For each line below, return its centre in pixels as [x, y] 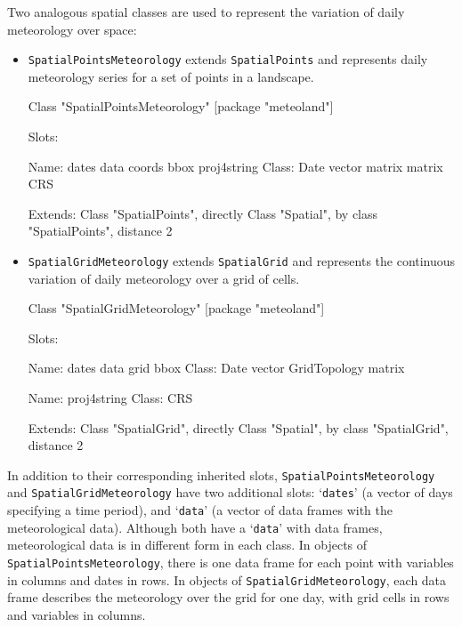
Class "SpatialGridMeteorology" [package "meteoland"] [176, 308]
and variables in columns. [77, 614]
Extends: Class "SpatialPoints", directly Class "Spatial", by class [203, 213]
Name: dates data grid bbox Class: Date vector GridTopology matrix [216, 368]
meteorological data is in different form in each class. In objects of [187, 545]
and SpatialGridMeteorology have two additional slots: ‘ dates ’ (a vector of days [230, 492]
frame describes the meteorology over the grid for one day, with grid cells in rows [228, 597]
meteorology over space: [72, 29]
